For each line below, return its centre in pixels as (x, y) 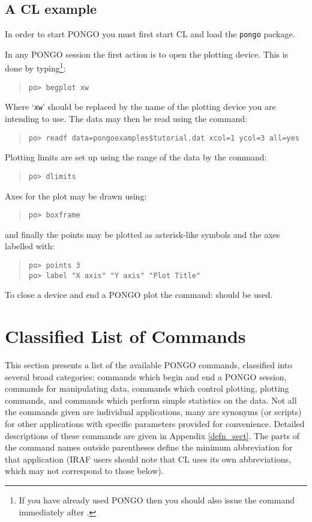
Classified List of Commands (125, 336)
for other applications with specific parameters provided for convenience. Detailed (155, 423)
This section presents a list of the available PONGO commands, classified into (148, 364)
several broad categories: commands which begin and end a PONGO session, (146, 376)
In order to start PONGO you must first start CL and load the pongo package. (150, 34)
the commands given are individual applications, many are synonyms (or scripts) (153, 412)
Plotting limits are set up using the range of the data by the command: (136, 157)
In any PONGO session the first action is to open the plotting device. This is (147, 54)
